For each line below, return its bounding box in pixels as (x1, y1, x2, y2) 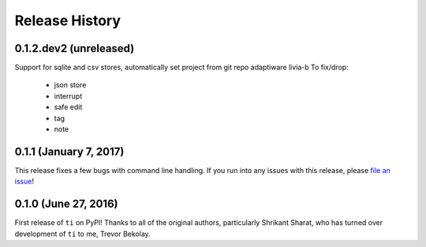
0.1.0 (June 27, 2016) (14, 197, 118, 211)
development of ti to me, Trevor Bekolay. (14, 229, 151, 238)
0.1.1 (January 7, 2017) (14, 145, 125, 158)
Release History (14, 12, 121, 29)
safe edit (54, 102, 83, 112)
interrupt (54, 91, 83, 101)
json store (54, 80, 87, 90)
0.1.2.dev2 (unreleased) (14, 42, 135, 55)
